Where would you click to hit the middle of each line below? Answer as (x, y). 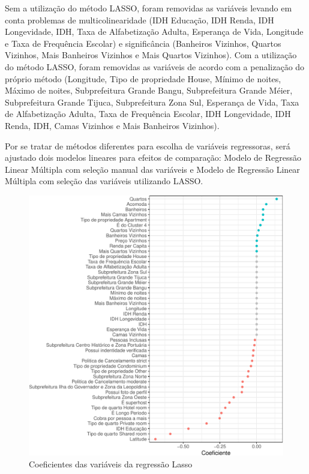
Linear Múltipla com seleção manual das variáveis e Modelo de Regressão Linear (152, 169)
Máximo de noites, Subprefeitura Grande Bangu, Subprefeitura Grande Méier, (149, 90)
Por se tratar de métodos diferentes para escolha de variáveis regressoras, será (148, 145)
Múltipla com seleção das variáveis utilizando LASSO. (104, 181)
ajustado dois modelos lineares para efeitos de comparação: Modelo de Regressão (153, 157)
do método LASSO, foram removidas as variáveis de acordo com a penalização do (155, 66)
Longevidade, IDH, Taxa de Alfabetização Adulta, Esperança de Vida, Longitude (154, 31)
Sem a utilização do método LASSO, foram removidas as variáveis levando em (148, 8)
